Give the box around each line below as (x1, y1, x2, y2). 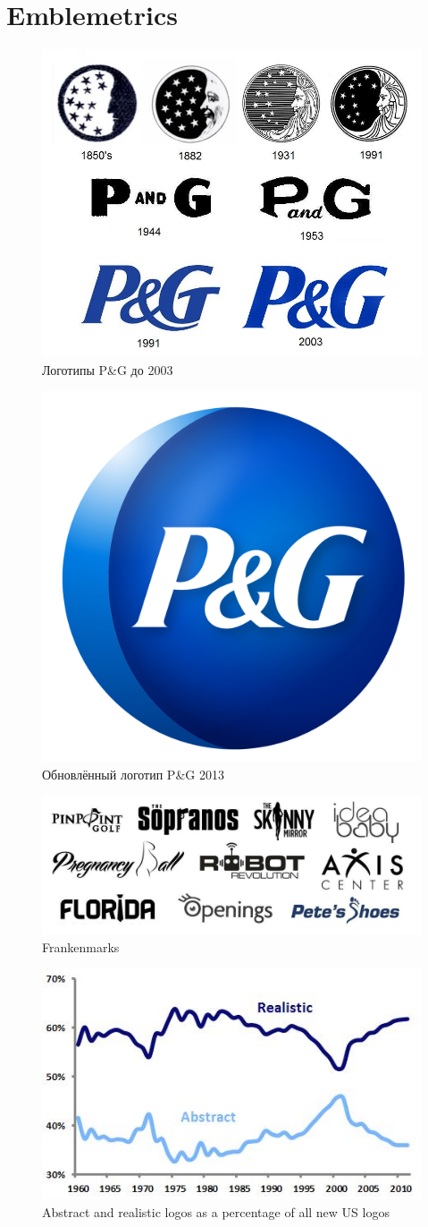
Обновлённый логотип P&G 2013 (42, 764, 224, 783)
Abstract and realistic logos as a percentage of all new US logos (42, 1203, 390, 1222)
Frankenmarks (42, 937, 120, 956)
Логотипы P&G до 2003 (42, 360, 173, 379)
